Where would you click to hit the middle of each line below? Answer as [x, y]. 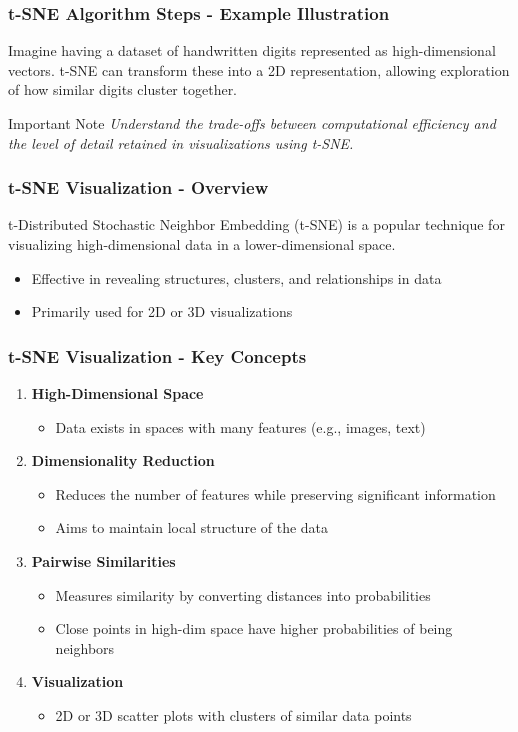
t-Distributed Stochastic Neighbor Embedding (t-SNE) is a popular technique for [256, 224]
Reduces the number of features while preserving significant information [275, 493]
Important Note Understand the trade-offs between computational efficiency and [252, 123]
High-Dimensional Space [117, 393]
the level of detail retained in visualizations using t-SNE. [181, 142]
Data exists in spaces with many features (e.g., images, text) [240, 426]
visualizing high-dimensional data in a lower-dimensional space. [202, 244]
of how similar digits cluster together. [123, 89]
